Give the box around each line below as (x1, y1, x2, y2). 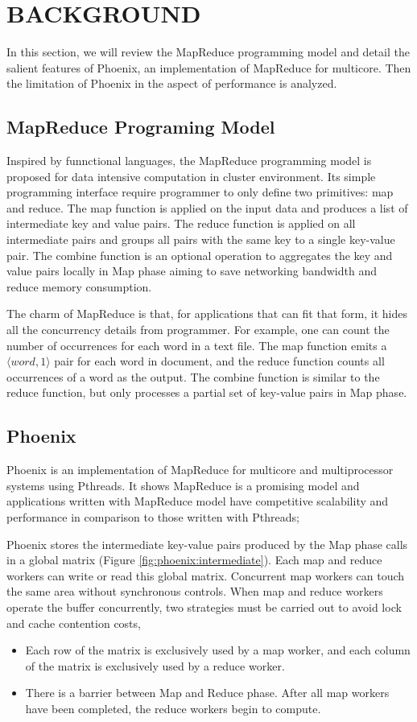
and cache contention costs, (6, 614, 141, 631)
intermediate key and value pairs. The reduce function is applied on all (6, 215, 356, 232)
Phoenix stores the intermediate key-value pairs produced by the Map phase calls (6, 535, 408, 552)
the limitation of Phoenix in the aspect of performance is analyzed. (6, 75, 337, 92)
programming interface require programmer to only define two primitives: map (6, 184, 394, 200)
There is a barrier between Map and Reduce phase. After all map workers (25, 684, 390, 701)
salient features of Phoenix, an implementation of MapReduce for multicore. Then (6, 59, 411, 76)
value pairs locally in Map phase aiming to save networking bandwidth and (6, 262, 378, 279)
